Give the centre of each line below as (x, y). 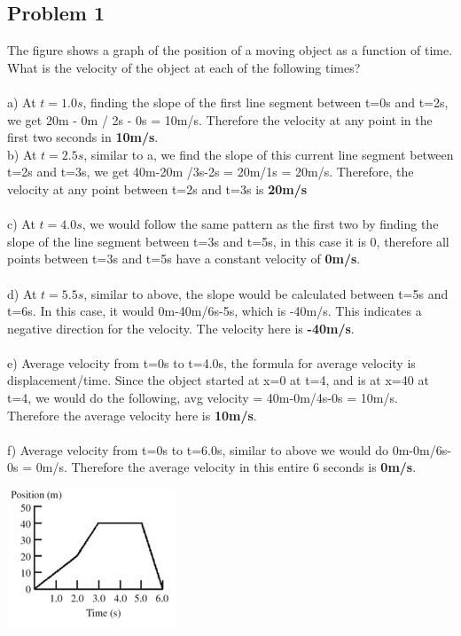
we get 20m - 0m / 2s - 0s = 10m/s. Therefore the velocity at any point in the (220, 119)
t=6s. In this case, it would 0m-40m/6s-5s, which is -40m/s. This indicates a (215, 311)
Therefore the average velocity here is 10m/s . (132, 415)
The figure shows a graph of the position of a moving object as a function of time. (230, 50)
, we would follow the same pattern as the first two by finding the (260, 224)
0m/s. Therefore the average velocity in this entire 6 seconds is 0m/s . (226, 467)
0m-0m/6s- (422, 449)
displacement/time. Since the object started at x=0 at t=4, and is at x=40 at (218, 380)
